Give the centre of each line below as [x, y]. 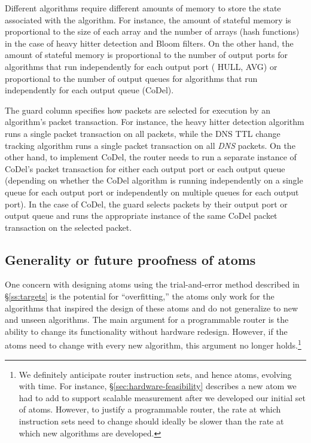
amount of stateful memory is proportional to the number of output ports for [147, 55]
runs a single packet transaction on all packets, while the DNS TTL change [143, 133]
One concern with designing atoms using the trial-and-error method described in [152, 284]
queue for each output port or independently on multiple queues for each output [152, 192]
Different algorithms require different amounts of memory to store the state [143, 8]
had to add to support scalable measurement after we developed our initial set [162, 397]
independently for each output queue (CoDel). [89, 90]
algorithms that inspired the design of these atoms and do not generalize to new [152, 308]
